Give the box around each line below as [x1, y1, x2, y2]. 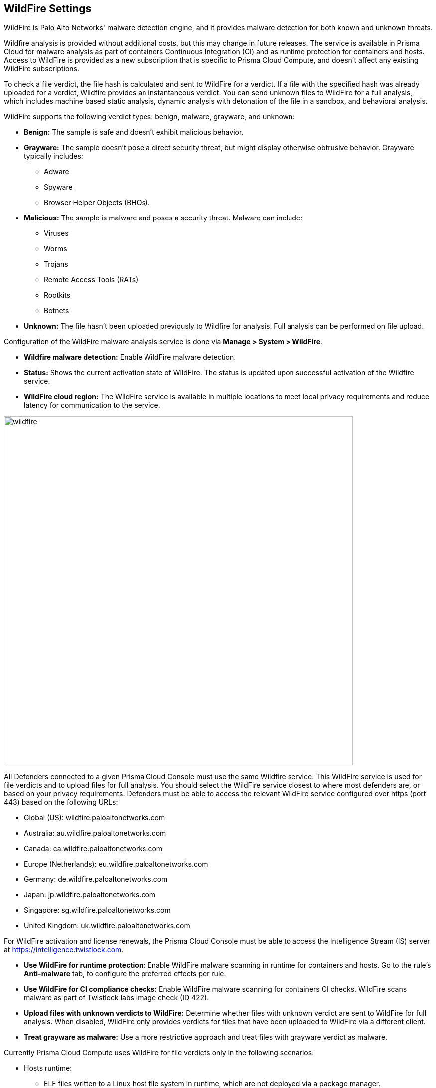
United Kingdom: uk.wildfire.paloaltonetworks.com [24, 921, 190, 930]
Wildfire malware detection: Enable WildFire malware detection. [24, 353, 236, 362]
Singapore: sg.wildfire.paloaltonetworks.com [24, 906, 171, 915]
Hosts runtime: [24, 1064, 72, 1073]
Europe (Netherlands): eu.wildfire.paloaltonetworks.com [24, 860, 208, 869]
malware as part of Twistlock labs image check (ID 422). [24, 993, 209, 1002]
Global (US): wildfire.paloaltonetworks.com [24, 813, 165, 822]
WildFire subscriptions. [4, 64, 79, 73]
